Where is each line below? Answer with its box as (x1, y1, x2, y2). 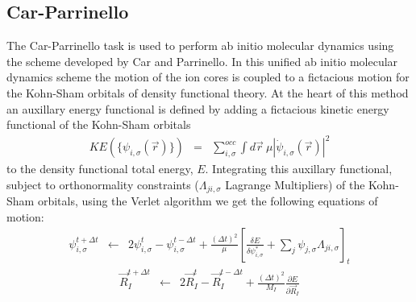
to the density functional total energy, (6, 160, 193, 177)
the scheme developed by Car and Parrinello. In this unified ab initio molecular (6, 52, 398, 69)
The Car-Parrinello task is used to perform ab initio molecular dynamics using (6, 37, 394, 54)
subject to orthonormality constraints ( (6, 176, 199, 192)
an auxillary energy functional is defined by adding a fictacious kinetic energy (6, 100, 389, 117)
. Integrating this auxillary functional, (205, 160, 393, 177)
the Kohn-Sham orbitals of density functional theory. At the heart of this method (6, 84, 409, 101)
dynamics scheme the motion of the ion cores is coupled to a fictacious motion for (6, 68, 410, 85)
